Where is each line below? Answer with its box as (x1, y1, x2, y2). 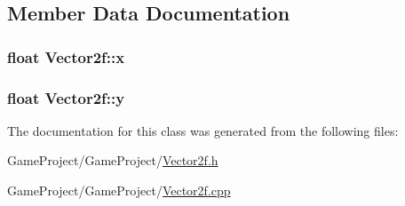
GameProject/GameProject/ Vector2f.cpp (7, 181, 231, 200)
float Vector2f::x (7, 45, 125, 67)
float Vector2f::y (7, 86, 125, 108)
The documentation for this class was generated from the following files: (7, 121, 399, 139)
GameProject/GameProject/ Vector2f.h (7, 151, 218, 170)
